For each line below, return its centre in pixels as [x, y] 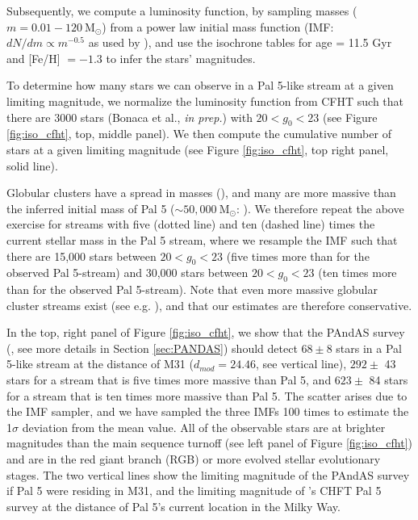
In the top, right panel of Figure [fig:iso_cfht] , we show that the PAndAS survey [206, 332]
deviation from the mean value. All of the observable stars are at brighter [204, 427]
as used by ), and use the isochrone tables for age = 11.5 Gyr [240, 42]
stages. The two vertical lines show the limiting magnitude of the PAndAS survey [208, 474]
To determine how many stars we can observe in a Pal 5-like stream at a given [200, 85]
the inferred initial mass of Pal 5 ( [91, 208]
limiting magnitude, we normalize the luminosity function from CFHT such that [205, 101]
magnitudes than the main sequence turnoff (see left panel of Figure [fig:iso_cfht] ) [210, 443]
